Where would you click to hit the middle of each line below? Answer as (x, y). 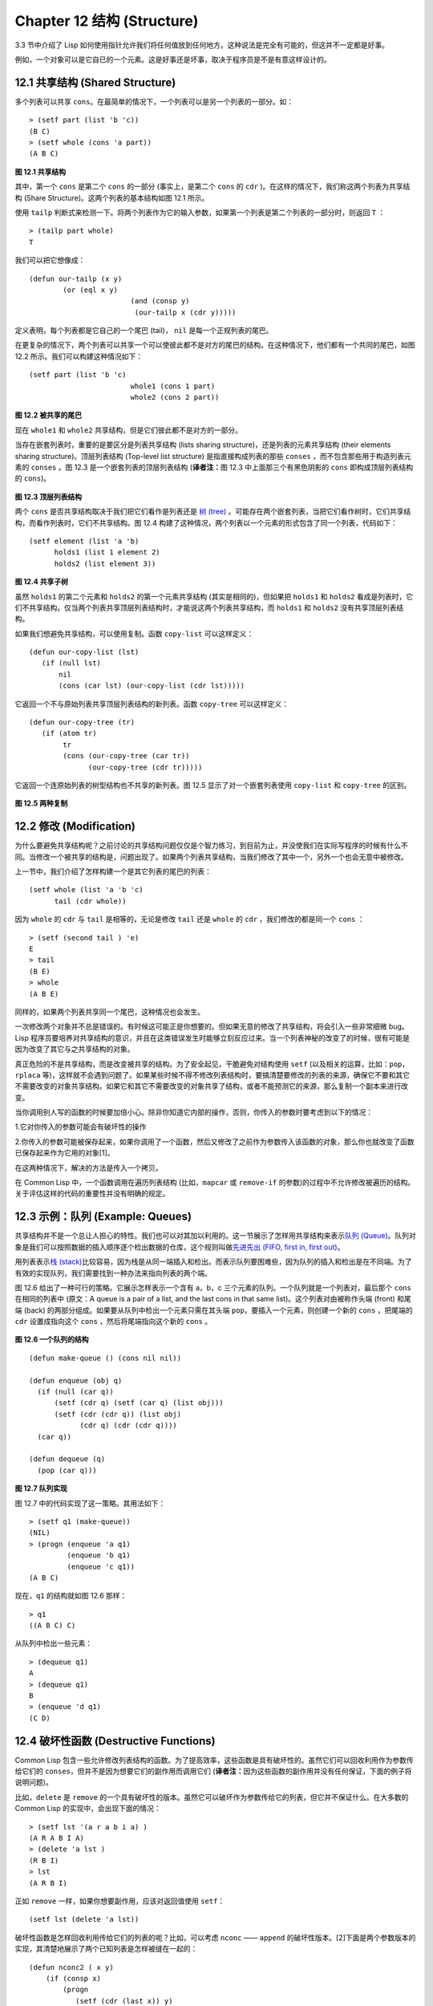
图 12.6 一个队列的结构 (52, 1339)
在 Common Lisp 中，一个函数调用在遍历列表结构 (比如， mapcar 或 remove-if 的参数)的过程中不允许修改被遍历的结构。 (215, 1183)
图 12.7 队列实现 (41, 1488)
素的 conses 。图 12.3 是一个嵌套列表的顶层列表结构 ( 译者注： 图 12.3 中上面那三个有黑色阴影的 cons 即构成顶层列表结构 (214, 467)
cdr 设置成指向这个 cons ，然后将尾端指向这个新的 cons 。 (113, 1322)
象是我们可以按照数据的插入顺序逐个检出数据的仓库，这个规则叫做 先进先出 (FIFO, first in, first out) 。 (180, 1247)
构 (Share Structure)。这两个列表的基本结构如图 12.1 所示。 (112, 197)
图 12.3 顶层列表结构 (48, 497)
